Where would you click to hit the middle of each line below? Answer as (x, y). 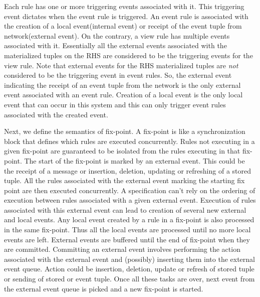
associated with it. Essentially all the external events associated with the (115, 45)
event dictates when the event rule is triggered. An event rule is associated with (126, 16)
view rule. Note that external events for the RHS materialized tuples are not (121, 65)
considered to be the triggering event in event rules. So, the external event (118, 75)
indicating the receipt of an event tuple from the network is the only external (122, 85)
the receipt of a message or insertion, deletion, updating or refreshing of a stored (127, 170)
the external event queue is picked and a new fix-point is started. (104, 288)
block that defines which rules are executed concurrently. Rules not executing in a (129, 141)
